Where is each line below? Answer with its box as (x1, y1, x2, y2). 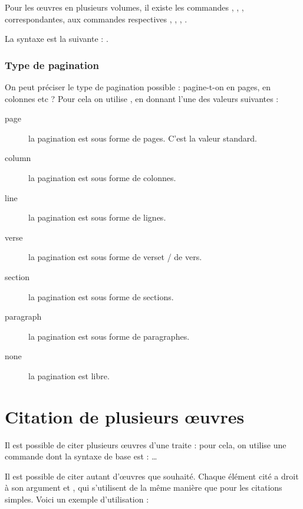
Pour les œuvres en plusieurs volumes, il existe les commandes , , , (5, 1, 244, 13)
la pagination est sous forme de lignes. (28, 211, 166, 224)
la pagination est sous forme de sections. (28, 290, 174, 303)
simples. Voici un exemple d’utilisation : (5, 493, 149, 505)
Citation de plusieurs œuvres (5, 404, 245, 428)
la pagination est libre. (28, 369, 110, 382)
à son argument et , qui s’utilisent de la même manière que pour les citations (5, 481, 282, 494)
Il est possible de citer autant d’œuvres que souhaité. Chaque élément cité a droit (5, 469, 299, 482)
